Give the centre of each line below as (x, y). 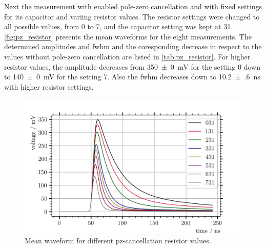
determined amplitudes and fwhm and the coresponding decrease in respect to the (133, 46)
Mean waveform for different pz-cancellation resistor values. (118, 240)
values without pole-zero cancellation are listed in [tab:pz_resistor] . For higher (127, 56)
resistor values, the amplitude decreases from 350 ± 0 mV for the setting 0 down (132, 66)
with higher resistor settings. (49, 86)
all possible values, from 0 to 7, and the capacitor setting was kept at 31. (119, 26)
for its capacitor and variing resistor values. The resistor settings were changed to (132, 16)
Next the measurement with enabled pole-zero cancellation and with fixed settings (133, 6)
